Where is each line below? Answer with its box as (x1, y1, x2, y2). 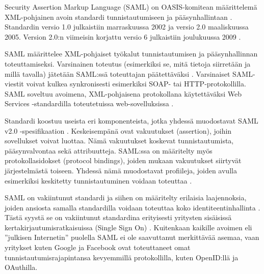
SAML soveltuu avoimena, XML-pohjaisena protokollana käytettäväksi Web (5, 88, 242, 99)
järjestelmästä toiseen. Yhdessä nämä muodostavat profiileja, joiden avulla (5, 165, 237, 175)
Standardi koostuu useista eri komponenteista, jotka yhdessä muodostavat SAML (5, 115, 258, 126)
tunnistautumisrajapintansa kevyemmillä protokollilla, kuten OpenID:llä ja (5, 252, 239, 262)
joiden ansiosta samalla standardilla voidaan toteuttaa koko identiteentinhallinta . (5, 202, 260, 212)
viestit (5, 78, 24, 89)
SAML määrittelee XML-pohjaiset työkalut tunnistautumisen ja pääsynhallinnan (5, 48, 258, 59)
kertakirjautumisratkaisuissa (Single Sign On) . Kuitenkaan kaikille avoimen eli (5, 222, 252, 232)
